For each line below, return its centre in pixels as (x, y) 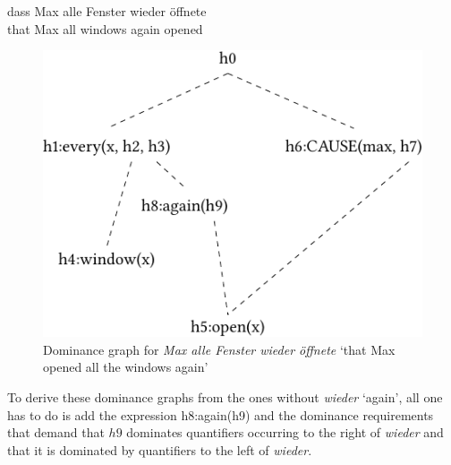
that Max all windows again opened (105, 28)
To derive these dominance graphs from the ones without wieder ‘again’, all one (225, 397)
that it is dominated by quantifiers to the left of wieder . (160, 449)
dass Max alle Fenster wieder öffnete (107, 11)
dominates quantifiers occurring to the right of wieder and (285, 432)
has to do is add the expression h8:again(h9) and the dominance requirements (221, 414)
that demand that (56, 432)
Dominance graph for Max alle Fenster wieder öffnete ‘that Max (219, 349)
